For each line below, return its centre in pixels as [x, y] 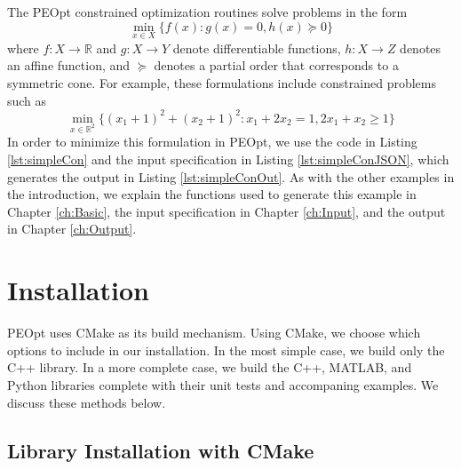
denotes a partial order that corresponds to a [276, 65]
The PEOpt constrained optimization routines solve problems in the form [207, 12]
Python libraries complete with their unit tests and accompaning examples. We [223, 384]
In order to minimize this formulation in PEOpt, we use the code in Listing [212, 142]
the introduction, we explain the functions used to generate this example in [212, 194]
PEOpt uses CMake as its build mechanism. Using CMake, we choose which [214, 333]
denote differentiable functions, [257, 48]
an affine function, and [69, 65]
